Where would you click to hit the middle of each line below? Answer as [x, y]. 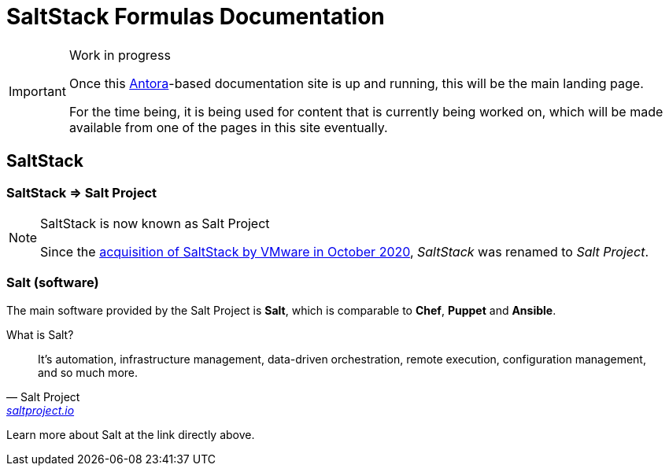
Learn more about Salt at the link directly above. [131, 434]
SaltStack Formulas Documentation [196, 17]
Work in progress [120, 55]
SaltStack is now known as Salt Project [155, 223]
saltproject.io [41, 410]
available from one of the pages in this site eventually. [228, 127]
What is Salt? [40, 334]
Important [37, 91]
